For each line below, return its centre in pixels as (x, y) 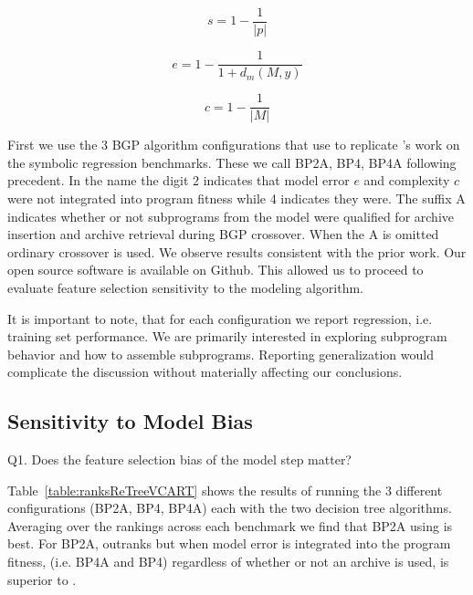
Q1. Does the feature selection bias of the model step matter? (179, 459)
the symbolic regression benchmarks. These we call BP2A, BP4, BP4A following (232, 162)
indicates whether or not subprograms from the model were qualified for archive (231, 216)
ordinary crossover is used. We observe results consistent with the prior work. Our (237, 251)
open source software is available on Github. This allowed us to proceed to (215, 270)
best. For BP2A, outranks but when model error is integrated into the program (229, 543)
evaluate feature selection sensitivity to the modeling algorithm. (185, 287)
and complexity (407, 180)
